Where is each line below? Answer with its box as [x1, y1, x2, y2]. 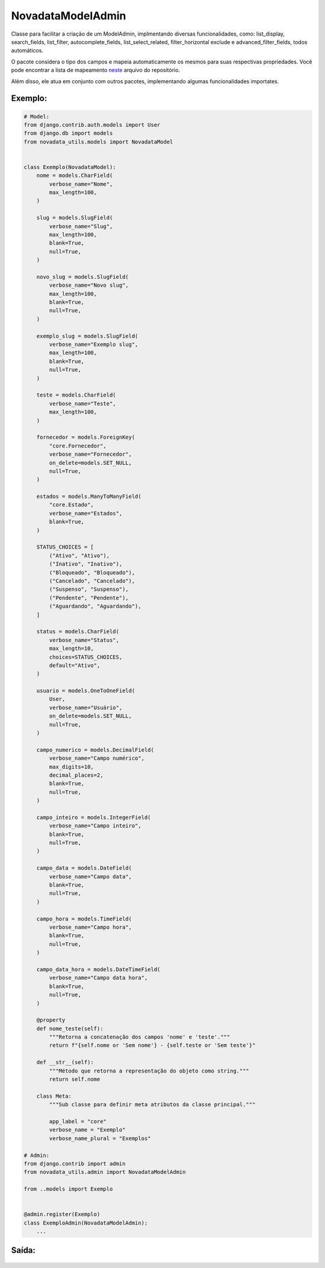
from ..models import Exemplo [23, 1186, 113, 1193]
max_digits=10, [49, 763, 94, 770]
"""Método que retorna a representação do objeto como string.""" [49, 1067, 250, 1074]
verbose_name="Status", [49, 637, 120, 643]
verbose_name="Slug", [49, 223, 113, 229]
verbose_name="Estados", [49, 510, 123, 517]
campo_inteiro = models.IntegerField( [36, 814, 151, 821]
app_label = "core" [49, 1118, 107, 1125]
